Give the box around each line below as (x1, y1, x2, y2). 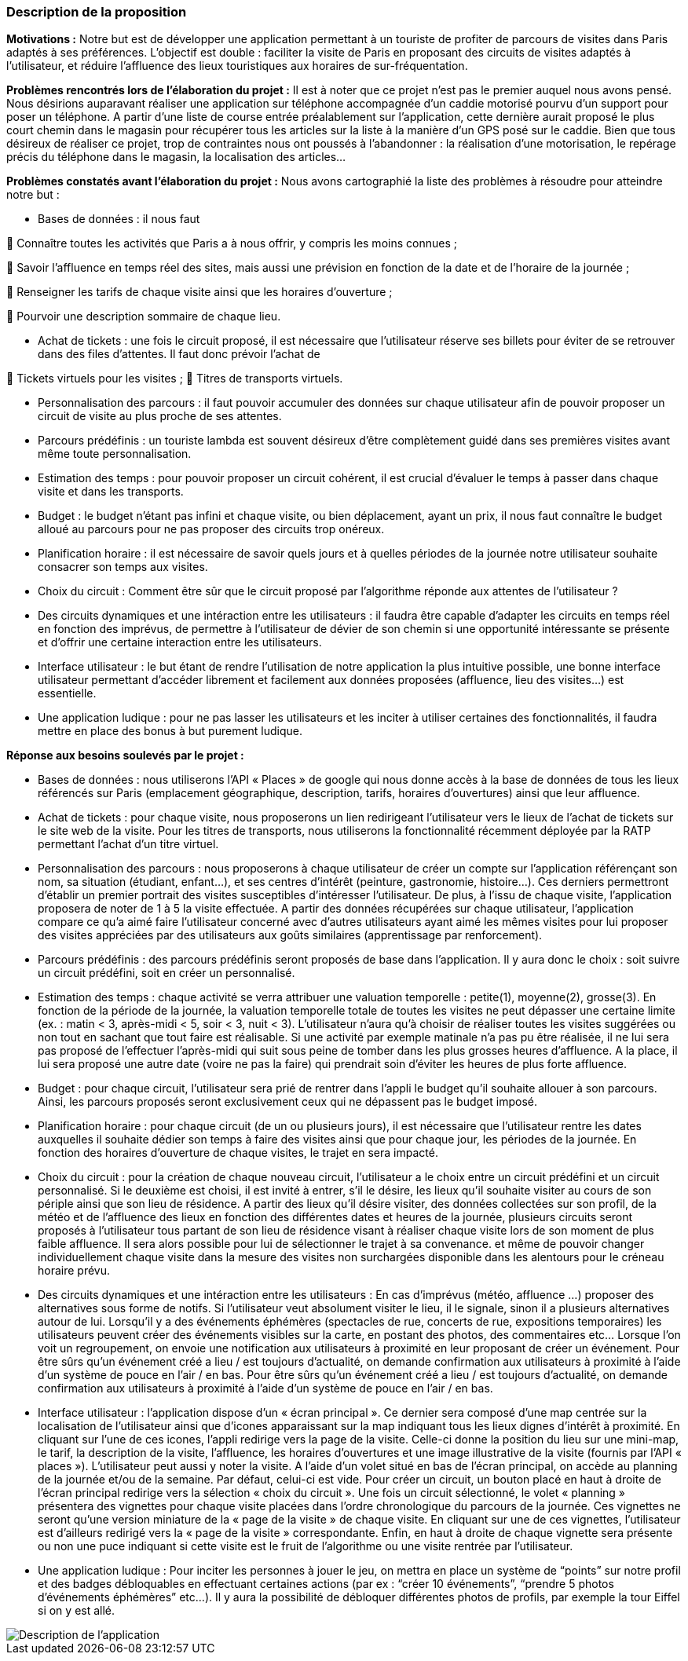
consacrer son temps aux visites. (38, 560, 208, 574)
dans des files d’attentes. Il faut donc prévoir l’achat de (38, 347, 320, 361)
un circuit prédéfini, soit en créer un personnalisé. (38, 966, 295, 980)
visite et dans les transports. (38, 485, 184, 499)
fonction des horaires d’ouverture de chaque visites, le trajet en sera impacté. (38, 1146, 438, 1160)
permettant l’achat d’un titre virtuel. (38, 837, 219, 851)
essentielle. (38, 686, 97, 701)
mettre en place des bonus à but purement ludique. (38, 724, 303, 738)
